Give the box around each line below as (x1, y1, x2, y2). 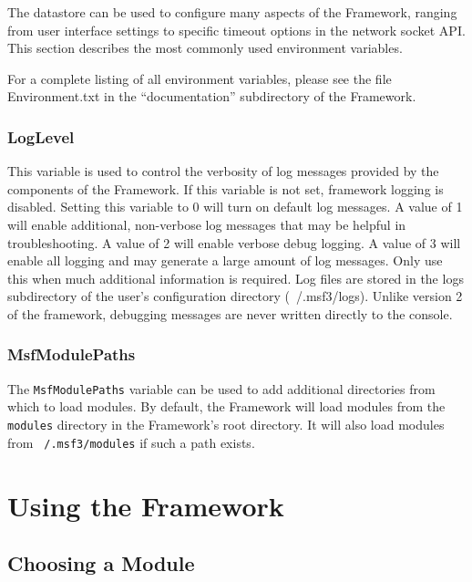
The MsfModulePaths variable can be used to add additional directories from (7, 379, 436, 398)
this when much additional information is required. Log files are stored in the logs (7, 268, 464, 287)
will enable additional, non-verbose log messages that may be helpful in (7, 214, 406, 234)
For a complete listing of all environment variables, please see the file (7, 68, 392, 88)
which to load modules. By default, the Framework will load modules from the (7, 397, 446, 416)
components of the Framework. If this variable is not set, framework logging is (7, 179, 444, 198)
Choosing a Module (7, 549, 195, 577)
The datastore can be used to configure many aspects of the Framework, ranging (7, 3, 457, 21)
